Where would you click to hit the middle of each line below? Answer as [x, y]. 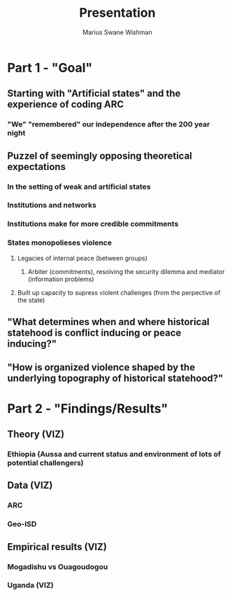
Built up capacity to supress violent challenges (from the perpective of [119, 292]
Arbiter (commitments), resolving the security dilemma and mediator [126, 271]
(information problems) [61, 279]
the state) [31, 300]
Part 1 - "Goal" [50, 67]
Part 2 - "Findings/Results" [88, 409]
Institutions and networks [52, 206]
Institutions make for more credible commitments [93, 224]
